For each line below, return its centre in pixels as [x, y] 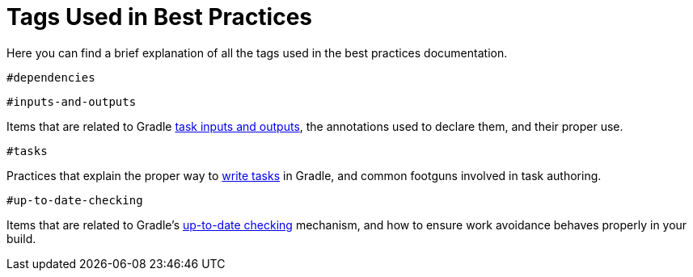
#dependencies [51, 77]
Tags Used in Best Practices [160, 17]
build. [21, 238]
